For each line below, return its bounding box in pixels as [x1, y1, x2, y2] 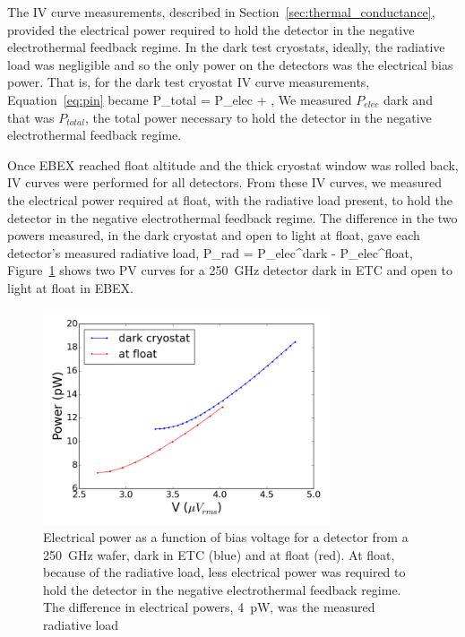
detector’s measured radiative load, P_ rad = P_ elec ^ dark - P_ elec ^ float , [7, 243, 413, 262]
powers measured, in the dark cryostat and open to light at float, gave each [7, 226, 420, 245]
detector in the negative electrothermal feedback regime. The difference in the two [7, 208, 458, 227]
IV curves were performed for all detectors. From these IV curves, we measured [7, 173, 443, 192]
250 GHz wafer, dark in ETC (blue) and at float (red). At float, [43, 545, 395, 564]
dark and [383, 90, 433, 108]
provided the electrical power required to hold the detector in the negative [7, 20, 415, 39]
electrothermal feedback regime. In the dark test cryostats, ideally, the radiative [7, 38, 445, 56]
